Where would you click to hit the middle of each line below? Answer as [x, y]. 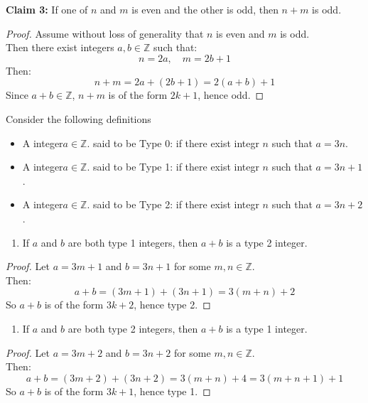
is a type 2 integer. [267, 242]
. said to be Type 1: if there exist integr [173, 167]
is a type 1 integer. [267, 328]
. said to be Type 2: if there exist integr [173, 204]
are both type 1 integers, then [133, 242]
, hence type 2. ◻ [172, 305]
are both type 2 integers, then [133, 328]
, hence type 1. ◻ [172, 391]
